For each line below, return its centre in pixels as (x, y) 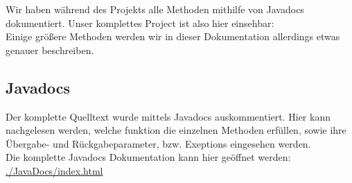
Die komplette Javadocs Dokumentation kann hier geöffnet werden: (148, 157)
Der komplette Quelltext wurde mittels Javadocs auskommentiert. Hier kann (168, 116)
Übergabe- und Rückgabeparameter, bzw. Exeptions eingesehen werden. (158, 143)
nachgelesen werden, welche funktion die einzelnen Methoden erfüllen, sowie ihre (176, 130)
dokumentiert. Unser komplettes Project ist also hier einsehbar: (140, 23)
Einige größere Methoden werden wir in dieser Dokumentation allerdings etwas (173, 36)
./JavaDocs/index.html (54, 170)
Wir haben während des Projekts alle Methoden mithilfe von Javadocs (155, 9)
